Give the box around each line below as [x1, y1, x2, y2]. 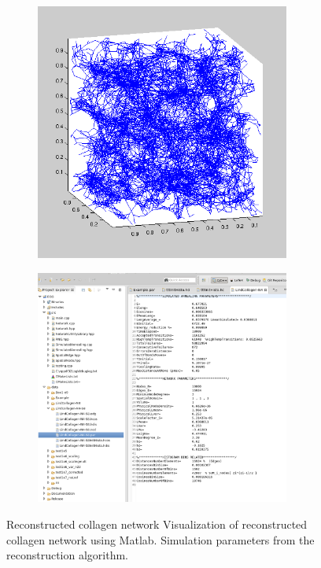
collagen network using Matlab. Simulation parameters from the [6, 531, 315, 548]
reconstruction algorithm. [6, 547, 128, 563]
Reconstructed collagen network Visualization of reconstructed [6, 516, 308, 533]
